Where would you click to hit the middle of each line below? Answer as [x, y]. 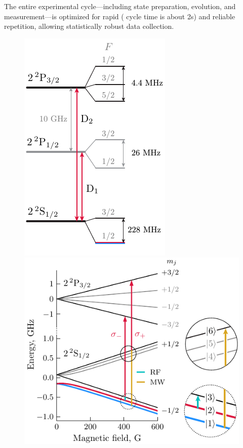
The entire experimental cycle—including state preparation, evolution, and [120, 6]
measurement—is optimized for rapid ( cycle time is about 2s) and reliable [120, 16]
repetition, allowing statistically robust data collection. [89, 26]
